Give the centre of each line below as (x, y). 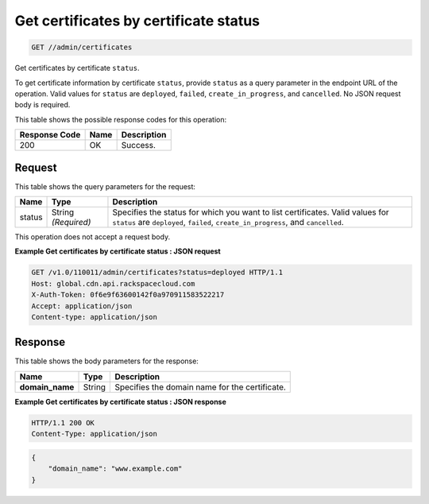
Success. (139, 145)
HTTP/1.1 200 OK (63, 423)
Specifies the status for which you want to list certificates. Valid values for (251, 212)
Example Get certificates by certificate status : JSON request (118, 251)
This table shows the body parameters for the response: (106, 361)
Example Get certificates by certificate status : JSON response (120, 401)
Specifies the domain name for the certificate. (200, 387)
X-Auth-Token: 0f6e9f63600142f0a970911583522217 (128, 295)
